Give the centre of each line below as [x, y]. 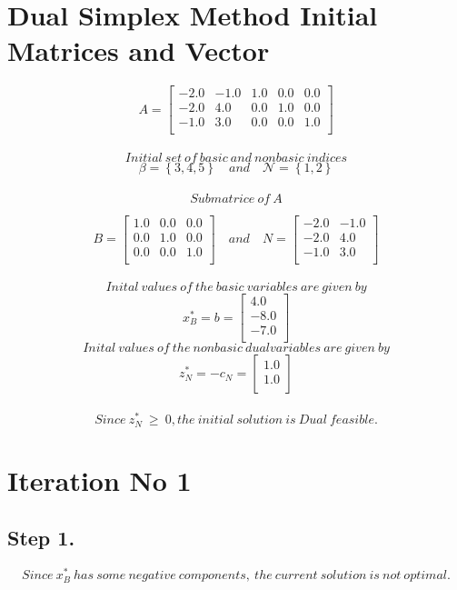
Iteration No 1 [99, 480]
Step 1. [41, 538]
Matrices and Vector [139, 50]
